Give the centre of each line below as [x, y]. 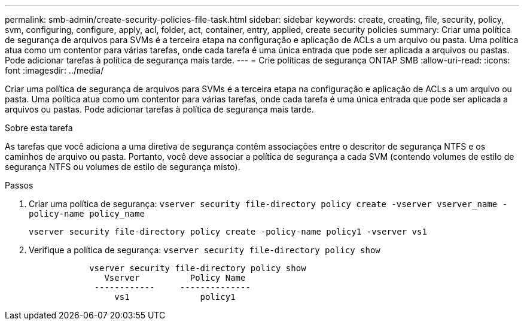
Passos [19, 185]
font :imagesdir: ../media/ [54, 70]
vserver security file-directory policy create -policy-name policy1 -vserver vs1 [228, 232]
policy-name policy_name [87, 214]
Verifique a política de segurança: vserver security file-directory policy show [205, 250]
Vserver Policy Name [175, 278]
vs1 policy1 [175, 297]
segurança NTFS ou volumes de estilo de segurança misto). [123, 167]
